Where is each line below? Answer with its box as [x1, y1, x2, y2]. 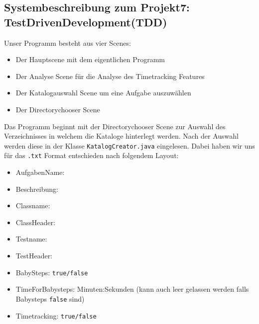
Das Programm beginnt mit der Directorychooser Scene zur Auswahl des [4, 121, 226, 131]
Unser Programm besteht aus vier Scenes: [4, 37, 131, 48]
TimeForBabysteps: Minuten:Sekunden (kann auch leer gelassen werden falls [15, 284, 249, 294]
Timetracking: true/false [15, 310, 97, 321]
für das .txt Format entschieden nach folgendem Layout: [4, 150, 179, 161]
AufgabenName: [15, 167, 65, 177]
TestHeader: [15, 250, 53, 261]
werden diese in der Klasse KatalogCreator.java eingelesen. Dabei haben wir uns [4, 140, 255, 151]
